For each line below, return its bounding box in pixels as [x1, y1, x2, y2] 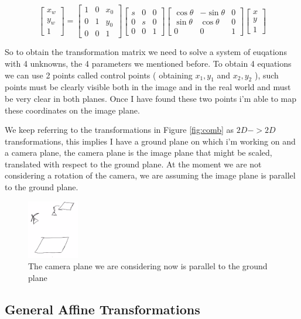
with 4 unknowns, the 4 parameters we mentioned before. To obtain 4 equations [5, 57, 292, 69]
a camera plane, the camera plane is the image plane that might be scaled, [5, 146, 272, 159]
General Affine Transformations [5, 300, 200, 318]
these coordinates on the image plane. [5, 104, 140, 116]
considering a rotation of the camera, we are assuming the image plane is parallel [5, 169, 296, 181]
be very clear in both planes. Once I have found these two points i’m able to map [5, 92, 297, 104]
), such [254, 68, 279, 81]
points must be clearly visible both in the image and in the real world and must [5, 81, 291, 93]
